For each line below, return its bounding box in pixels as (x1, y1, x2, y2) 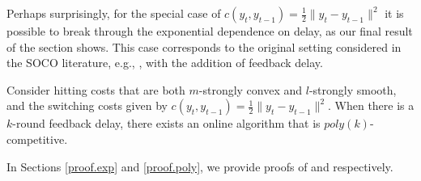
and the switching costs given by (6, 97, 168, 114)
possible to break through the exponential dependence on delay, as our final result (6, 23, 413, 39)
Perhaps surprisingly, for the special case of (6, 5, 221, 21)
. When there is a (328, 97, 415, 114)
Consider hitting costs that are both (6, 81, 185, 98)
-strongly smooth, (308, 81, 397, 98)
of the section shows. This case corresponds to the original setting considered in (6, 38, 402, 55)
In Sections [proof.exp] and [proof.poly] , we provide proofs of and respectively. (6, 158, 393, 175)
